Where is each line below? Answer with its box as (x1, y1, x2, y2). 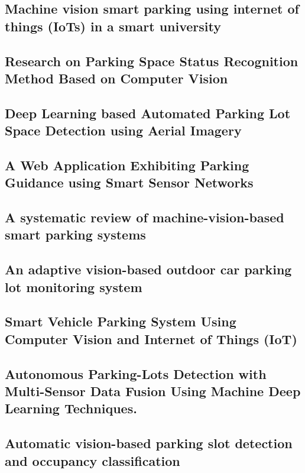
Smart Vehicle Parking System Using (5, 312, 236, 331)
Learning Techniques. (5, 399, 137, 417)
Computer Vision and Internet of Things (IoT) (5, 329, 297, 348)
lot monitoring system (5, 277, 142, 296)
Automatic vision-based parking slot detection (5, 434, 293, 452)
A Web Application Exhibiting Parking (5, 155, 249, 174)
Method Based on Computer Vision (5, 69, 228, 87)
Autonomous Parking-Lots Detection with (5, 364, 267, 383)
